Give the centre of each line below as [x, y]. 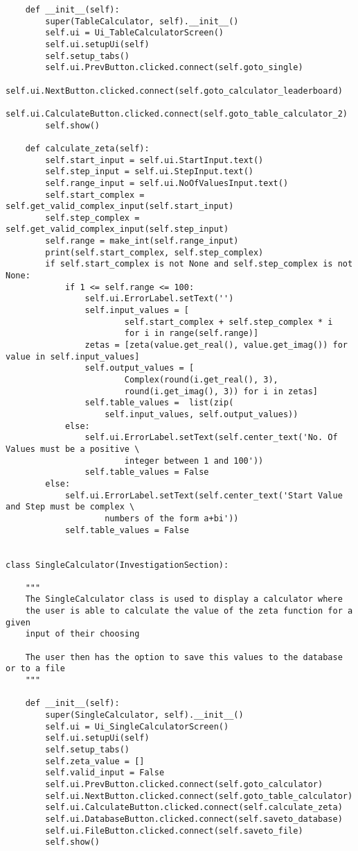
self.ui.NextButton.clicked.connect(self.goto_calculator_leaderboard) [174, 91]
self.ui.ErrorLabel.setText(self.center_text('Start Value [204, 495]
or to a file [35, 669]
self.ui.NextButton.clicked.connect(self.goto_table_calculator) [199, 796]
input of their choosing [82, 634]
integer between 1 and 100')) [194, 461]
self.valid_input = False [105, 773]
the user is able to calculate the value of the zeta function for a [189, 611]
